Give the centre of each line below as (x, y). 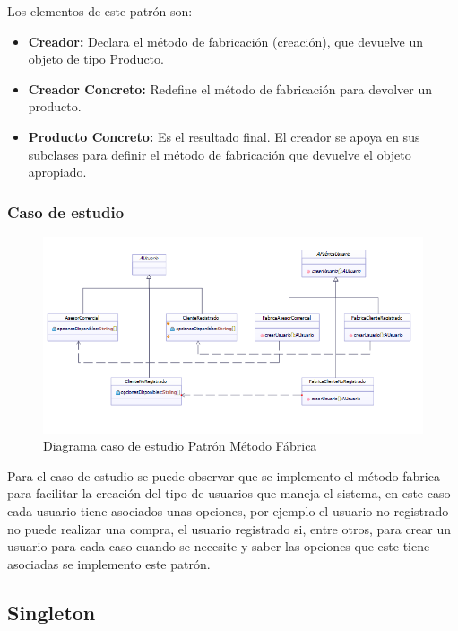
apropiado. (57, 172)
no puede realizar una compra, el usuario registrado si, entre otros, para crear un (229, 528)
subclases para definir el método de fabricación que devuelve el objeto (220, 154)
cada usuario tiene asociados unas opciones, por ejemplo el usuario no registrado (228, 510)
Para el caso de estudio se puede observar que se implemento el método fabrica (224, 475)
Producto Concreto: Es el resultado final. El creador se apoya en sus (224, 136)
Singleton (52, 612)
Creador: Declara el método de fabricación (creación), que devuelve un (226, 41)
